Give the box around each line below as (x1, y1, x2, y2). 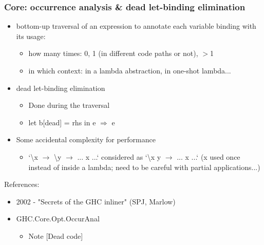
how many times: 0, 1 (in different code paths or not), (28, 48, 198, 59)
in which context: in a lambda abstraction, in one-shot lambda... (28, 65, 231, 76)
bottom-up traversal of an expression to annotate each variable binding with (16, 21, 256, 31)
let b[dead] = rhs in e (28, 117, 96, 127)
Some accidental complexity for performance (16, 134, 156, 145)
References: (4, 179, 40, 190)
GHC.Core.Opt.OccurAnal (16, 213, 100, 224)
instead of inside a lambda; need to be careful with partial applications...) (28, 161, 260, 172)
